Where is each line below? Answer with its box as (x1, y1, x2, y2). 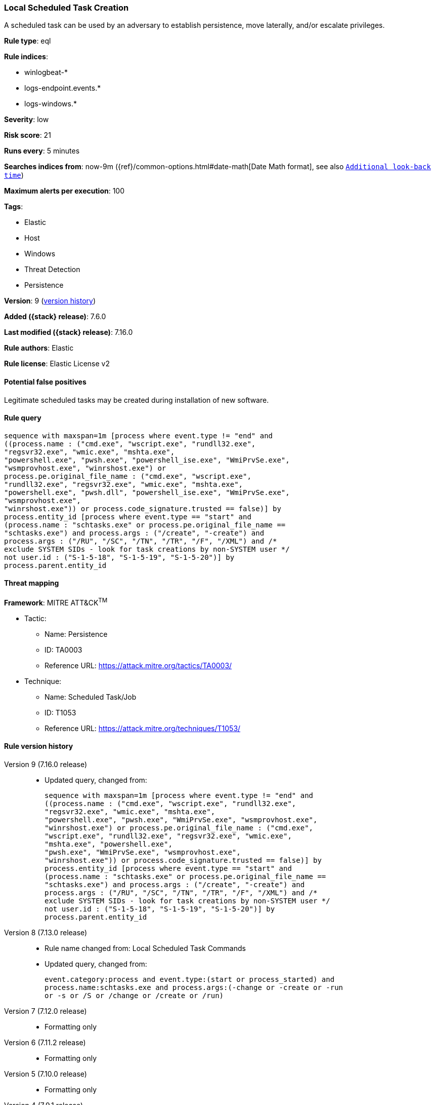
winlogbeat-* (24, 68, 68, 77)
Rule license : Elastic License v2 (4, 359, 110, 368)
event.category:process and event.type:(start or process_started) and (45, 975, 335, 983)
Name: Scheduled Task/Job (45, 692, 137, 701)
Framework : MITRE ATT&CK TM (4, 597, 108, 607)
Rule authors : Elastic (4, 344, 74, 353)
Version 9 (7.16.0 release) (4, 759, 88, 769)
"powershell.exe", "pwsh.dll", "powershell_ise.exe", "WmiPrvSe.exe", (4, 488, 290, 497)
